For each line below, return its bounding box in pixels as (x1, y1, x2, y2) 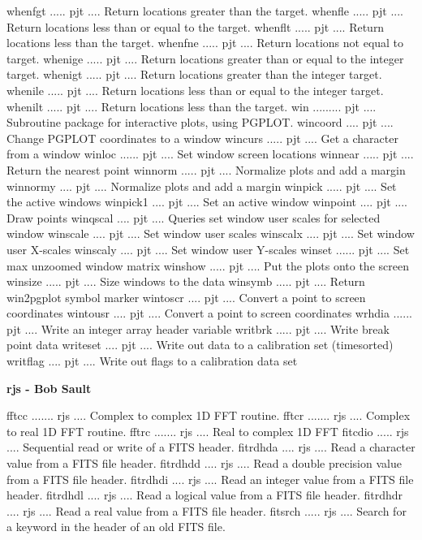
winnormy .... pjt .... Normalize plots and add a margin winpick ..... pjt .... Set (6, 177, 397, 194)
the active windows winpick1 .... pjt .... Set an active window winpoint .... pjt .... (6, 193, 408, 210)
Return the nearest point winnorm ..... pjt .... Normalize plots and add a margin (6, 161, 406, 178)
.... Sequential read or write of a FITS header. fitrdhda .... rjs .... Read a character (6, 438, 416, 456)
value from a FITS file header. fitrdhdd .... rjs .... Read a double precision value (6, 455, 402, 472)
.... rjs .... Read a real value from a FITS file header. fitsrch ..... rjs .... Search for (6, 502, 407, 519)
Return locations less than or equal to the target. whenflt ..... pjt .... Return (6, 18, 385, 35)
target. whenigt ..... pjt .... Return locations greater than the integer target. (6, 66, 382, 83)
